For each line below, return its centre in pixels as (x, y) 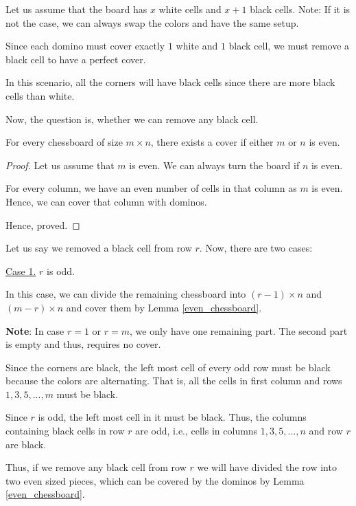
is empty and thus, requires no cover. (83, 344)
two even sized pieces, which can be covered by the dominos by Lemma (155, 480)
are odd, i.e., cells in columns (197, 431)
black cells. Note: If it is (300, 9)
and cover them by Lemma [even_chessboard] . (164, 307)
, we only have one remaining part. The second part (239, 330)
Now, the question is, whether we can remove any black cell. (132, 119)
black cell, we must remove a (289, 46)
